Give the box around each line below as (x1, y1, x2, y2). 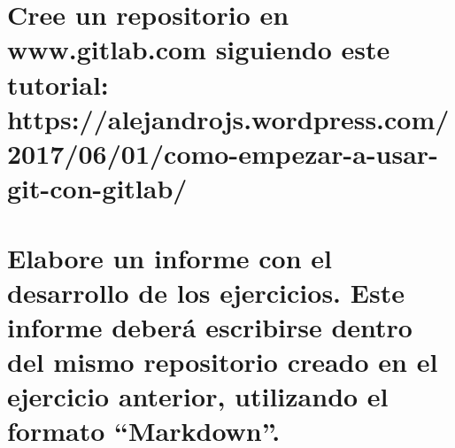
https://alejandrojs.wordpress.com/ (7, 100, 450, 136)
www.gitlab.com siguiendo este (7, 31, 390, 67)
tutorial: (7, 66, 109, 102)
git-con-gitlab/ (7, 170, 188, 206)
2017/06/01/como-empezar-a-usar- (7, 135, 438, 171)
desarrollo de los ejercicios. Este (7, 274, 405, 310)
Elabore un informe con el (7, 239, 332, 275)
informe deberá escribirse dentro (7, 308, 413, 344)
